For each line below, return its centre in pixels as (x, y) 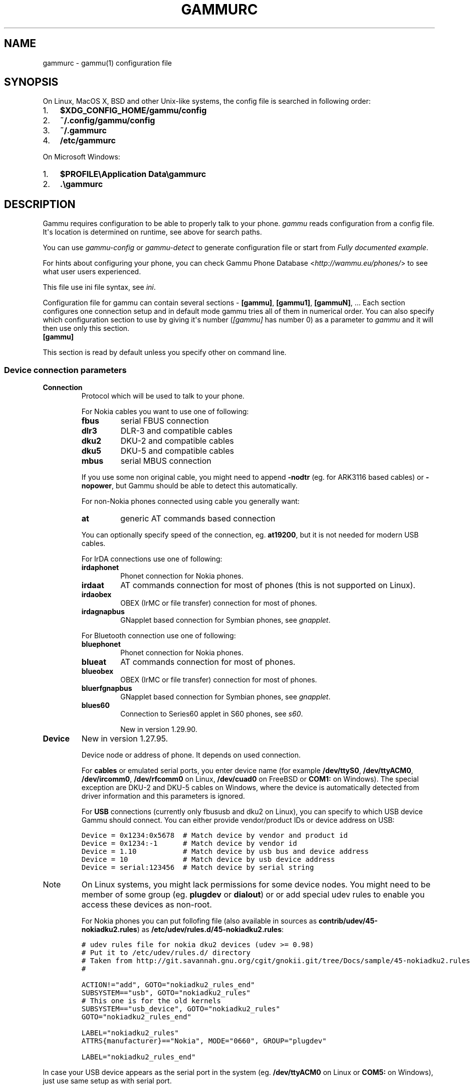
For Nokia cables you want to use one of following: (165, 412)
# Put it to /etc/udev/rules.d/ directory (166, 953)
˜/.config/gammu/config (107, 121)
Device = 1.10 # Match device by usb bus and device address (225, 852)
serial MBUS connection (166, 461)
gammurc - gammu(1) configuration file (107, 63)
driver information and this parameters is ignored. (163, 796)
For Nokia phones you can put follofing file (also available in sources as (199, 921)
